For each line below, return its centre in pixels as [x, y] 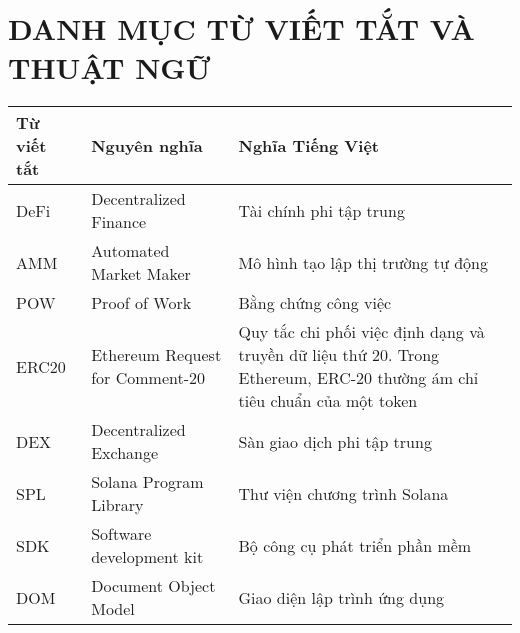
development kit [147, 557]
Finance [119, 222]
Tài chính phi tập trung [321, 210]
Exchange [125, 453]
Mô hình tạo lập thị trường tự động [363, 262]
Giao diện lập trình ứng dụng [341, 597]
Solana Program [147, 482]
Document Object [153, 586]
